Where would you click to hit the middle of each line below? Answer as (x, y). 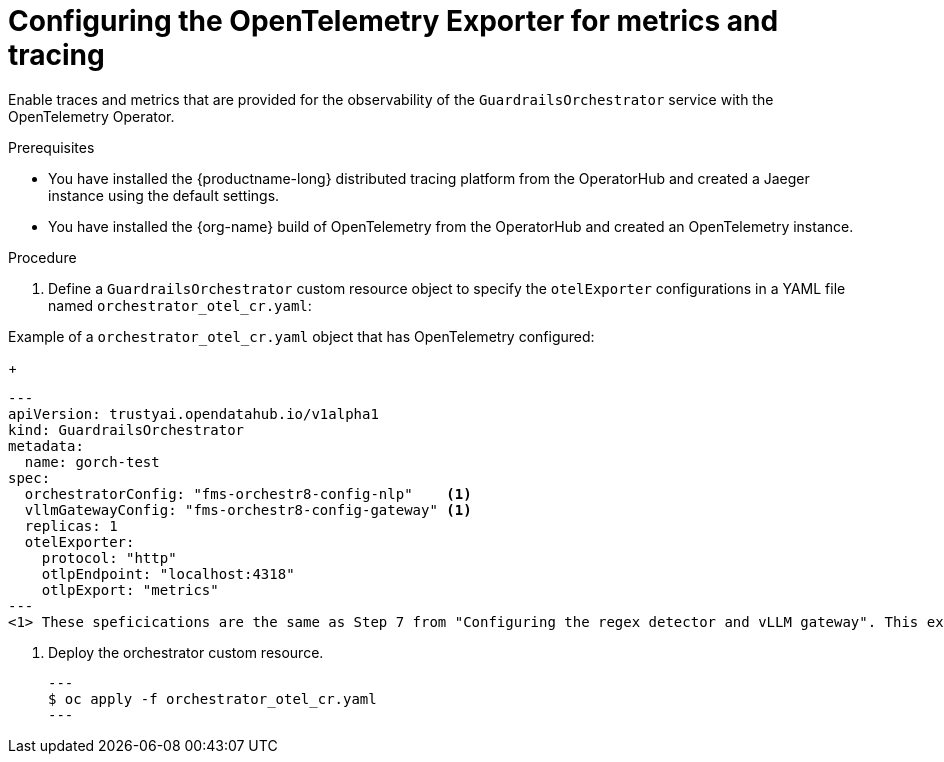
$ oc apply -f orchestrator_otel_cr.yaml (212, 698)
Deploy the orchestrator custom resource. (186, 652)
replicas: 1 (71, 525)
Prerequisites (51, 147)
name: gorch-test (92, 461)
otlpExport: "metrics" (130, 589)
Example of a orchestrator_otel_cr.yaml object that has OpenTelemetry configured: (301, 336)
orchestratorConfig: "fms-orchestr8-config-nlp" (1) (248, 493)
